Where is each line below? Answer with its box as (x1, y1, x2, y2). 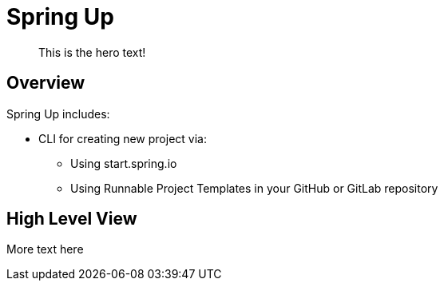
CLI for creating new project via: (38, 131, 207, 145)
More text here (6, 242, 84, 257)
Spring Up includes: (6, 106, 110, 121)
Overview (6, 73, 85, 94)
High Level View (6, 209, 137, 229)
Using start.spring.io (70, 156, 177, 170)
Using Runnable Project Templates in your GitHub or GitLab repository (70, 181, 438, 195)
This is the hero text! (38, 45, 146, 59)
